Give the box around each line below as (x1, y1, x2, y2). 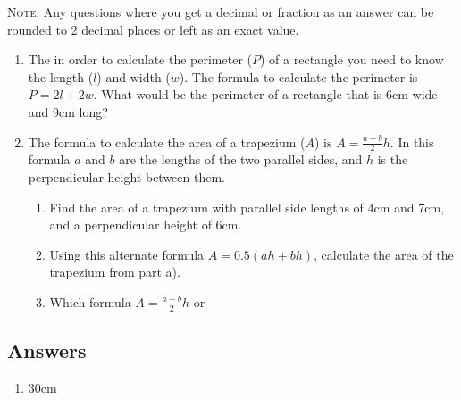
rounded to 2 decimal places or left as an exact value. (7, 20, 299, 38)
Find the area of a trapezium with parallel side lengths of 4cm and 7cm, (49, 197, 445, 216)
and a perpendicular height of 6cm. (49, 215, 242, 234)
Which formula (49, 292, 131, 311)
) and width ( (96, 67, 171, 86)
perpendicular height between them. (28, 167, 226, 186)
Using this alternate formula (49, 245, 205, 263)
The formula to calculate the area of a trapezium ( (28, 132, 306, 151)
